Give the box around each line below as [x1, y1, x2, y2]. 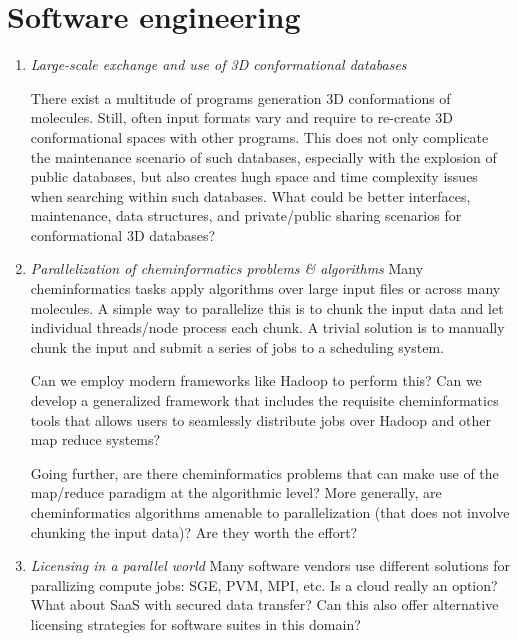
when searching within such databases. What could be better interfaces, [30, 185, 471, 206]
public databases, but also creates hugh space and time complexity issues [30, 166, 478, 187]
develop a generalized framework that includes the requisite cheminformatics [30, 390, 499, 411]
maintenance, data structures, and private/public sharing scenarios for [30, 205, 462, 226]
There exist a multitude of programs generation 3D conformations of [30, 87, 451, 108]
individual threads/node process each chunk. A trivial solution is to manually [30, 317, 505, 338]
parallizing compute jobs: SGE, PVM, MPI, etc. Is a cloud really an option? [30, 574, 498, 595]
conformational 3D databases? [30, 224, 216, 245]
